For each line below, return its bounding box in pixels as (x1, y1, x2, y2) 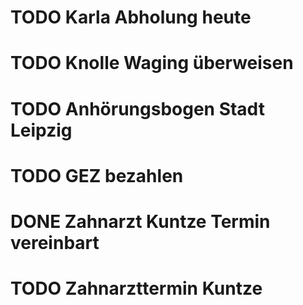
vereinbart (10, 231, 100, 254)
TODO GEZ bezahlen (10, 164, 184, 187)
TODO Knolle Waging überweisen (10, 52, 294, 75)
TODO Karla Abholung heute (10, 6, 252, 29)
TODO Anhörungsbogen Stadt (10, 97, 265, 120)
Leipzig (10, 119, 73, 141)
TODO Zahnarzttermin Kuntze (10, 277, 263, 300)
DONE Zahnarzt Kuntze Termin (10, 210, 271, 233)
